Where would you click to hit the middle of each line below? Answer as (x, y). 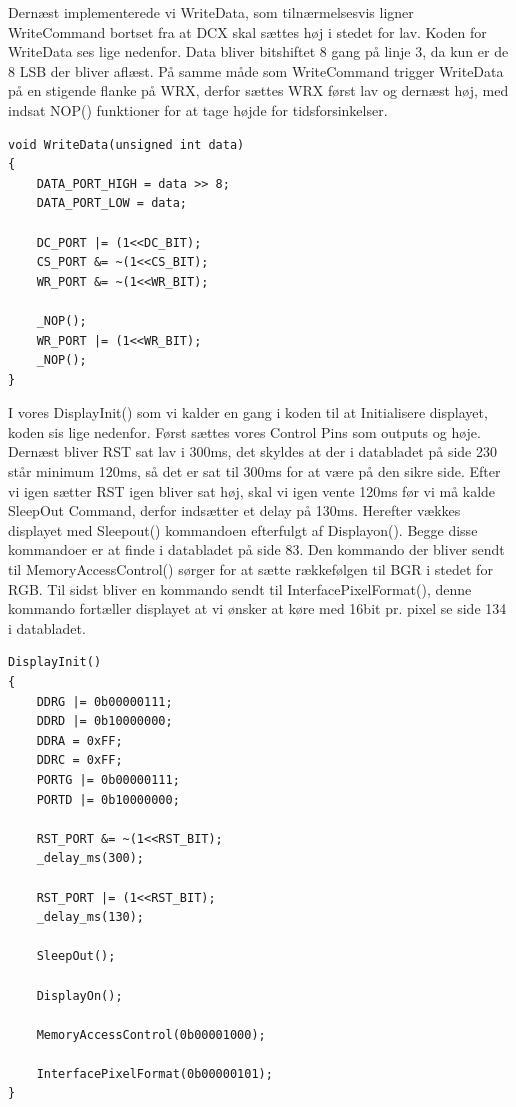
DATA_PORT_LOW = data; (111, 203)
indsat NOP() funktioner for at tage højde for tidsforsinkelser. (198, 109)
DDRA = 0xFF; (79, 740)
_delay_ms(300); (90, 858)
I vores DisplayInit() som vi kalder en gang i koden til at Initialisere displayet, (248, 412)
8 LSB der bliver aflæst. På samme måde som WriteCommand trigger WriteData (256, 70)
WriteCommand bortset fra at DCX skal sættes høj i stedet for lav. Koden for (247, 31)
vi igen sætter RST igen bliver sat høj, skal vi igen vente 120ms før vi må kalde (252, 490)
